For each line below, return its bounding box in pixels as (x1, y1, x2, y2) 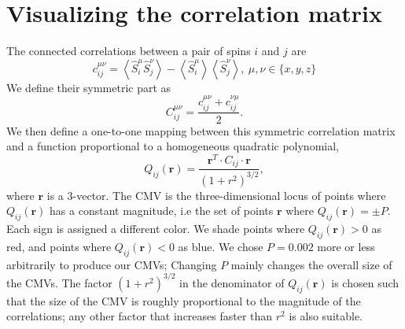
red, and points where (6, 238, 112, 254)
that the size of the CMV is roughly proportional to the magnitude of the (6, 292, 361, 309)
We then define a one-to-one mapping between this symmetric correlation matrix (6, 122, 396, 139)
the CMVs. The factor (6, 274, 112, 290)
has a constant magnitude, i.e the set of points (50, 202, 274, 219)
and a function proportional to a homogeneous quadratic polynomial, (6, 138, 339, 154)
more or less (317, 238, 375, 254)
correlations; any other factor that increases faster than (6, 308, 273, 324)
